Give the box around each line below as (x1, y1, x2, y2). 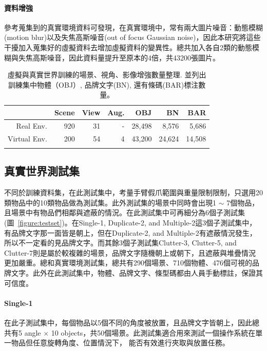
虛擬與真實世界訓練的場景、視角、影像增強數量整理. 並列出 (7, 69, 206, 80)
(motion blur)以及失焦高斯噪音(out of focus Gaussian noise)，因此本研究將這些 (4, 32, 261, 43)
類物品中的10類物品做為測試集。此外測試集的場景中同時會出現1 (4, 197, 216, 208)
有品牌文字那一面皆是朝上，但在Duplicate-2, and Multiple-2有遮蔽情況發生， (4, 227, 257, 238)
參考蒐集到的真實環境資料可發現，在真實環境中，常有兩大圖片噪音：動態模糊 (4, 22, 263, 32)
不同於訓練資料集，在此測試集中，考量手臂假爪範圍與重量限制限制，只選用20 (4, 187, 263, 198)
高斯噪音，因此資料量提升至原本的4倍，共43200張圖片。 (32, 52, 220, 63)
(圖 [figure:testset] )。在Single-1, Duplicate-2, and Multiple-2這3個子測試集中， (4, 217, 257, 228)
